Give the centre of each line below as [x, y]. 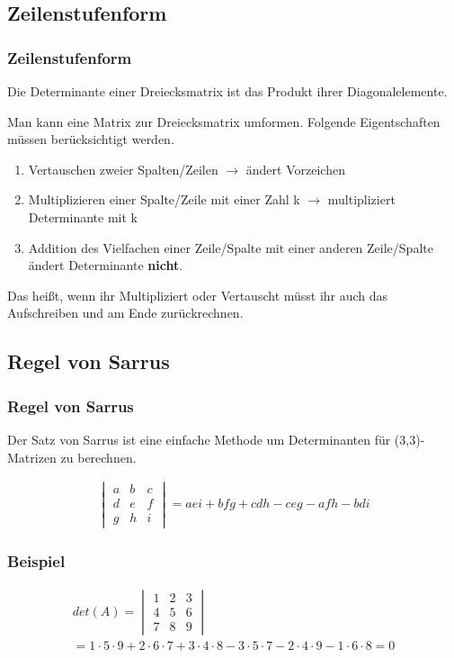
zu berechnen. [98, 457]
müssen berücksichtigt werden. [91, 139]
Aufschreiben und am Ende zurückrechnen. [125, 313]
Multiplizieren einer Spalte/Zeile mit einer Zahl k [164, 199]
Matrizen [32, 457]
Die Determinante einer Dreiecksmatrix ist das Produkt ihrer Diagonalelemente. [227, 91]
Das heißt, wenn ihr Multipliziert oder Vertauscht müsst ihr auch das [198, 295]
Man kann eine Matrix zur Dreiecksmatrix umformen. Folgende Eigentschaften [224, 121]
